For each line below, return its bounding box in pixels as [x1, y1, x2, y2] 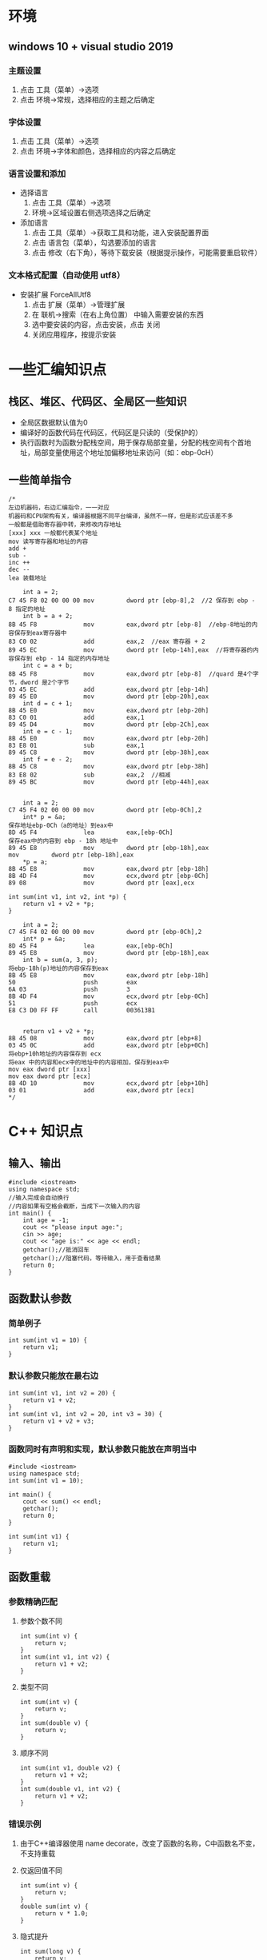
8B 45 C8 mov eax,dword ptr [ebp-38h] [8, 762, 209, 770]
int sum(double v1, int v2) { [19, 1785, 122, 1793]
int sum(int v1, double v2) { [19, 1764, 122, 1772]
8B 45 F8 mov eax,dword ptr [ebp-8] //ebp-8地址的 [8, 621, 252, 629]
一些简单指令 [8, 473, 72, 487]
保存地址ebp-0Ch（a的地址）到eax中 [8, 821, 114, 829]
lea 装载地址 [8, 573, 47, 582]
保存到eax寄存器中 [14, 629, 67, 637]
